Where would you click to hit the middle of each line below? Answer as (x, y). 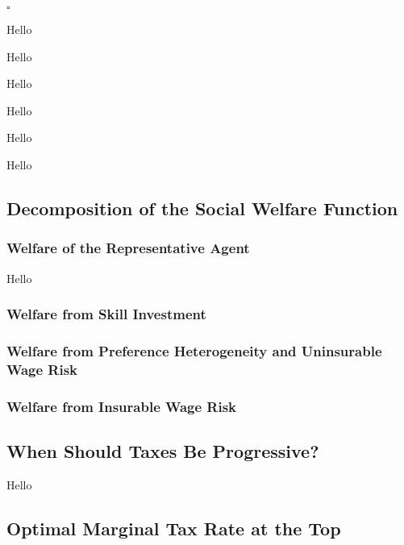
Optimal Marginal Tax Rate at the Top (174, 528)
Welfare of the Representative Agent (128, 248)
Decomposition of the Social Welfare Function (202, 208)
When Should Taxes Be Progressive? (163, 451)
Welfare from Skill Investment (106, 314)
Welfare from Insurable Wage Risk (122, 406)
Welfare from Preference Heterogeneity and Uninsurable (194, 350)
